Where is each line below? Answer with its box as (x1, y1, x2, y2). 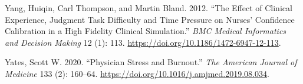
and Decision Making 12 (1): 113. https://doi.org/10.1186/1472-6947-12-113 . (5, 36, 281, 48)
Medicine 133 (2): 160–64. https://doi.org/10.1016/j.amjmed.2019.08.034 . (5, 67, 269, 79)
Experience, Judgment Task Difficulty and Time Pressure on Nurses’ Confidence (5, 13, 295, 25)
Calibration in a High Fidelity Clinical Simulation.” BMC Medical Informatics (5, 25, 286, 37)
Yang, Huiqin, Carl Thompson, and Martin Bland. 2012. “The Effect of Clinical (5, 2, 292, 14)
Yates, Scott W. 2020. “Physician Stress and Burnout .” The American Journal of (5, 56, 297, 68)
